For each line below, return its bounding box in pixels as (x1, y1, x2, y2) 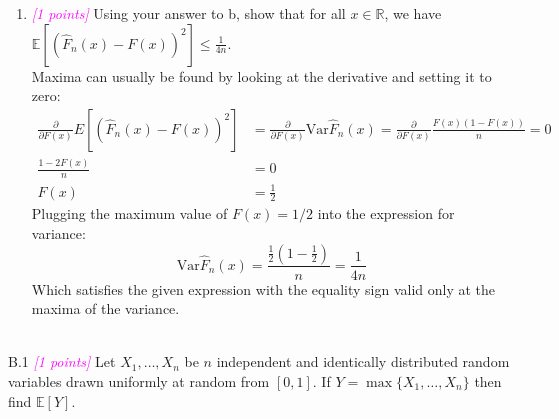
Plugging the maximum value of (31, 203, 228, 224)
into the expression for (317, 203, 455, 224)
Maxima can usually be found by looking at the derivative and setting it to (31, 65, 492, 86)
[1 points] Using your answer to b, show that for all (31, 3, 346, 23)
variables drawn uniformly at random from (8, 370, 270, 391)
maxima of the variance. (31, 298, 180, 319)
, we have (384, 3, 442, 23)
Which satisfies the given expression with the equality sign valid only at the (31, 278, 496, 299)
